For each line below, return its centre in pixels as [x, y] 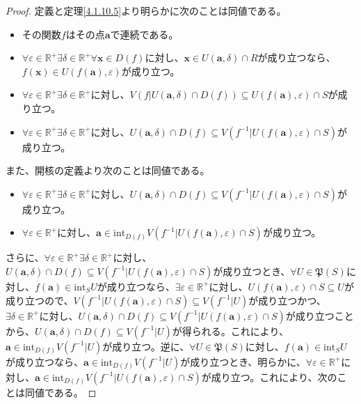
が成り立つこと [320, 315]
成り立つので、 [40, 300]
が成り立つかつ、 [287, 300]
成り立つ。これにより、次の [274, 376]
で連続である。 [144, 34]
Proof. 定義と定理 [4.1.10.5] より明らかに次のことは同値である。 [146, 10]
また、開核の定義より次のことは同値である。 [108, 170]
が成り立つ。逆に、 [146, 346]
